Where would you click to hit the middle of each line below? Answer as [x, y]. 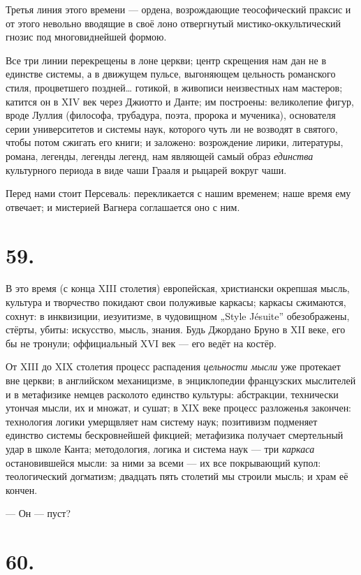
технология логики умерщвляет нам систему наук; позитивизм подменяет [162, 421]
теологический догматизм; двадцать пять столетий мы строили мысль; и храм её [177, 476]
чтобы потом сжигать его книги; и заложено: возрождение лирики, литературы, [175, 142]
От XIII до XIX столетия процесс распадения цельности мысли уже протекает [173, 366]
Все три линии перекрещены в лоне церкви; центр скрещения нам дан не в [166, 60]
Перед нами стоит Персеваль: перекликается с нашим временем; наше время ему [178, 193]
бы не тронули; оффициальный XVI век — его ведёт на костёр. [141, 343]
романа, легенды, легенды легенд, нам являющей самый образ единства [160, 155]
